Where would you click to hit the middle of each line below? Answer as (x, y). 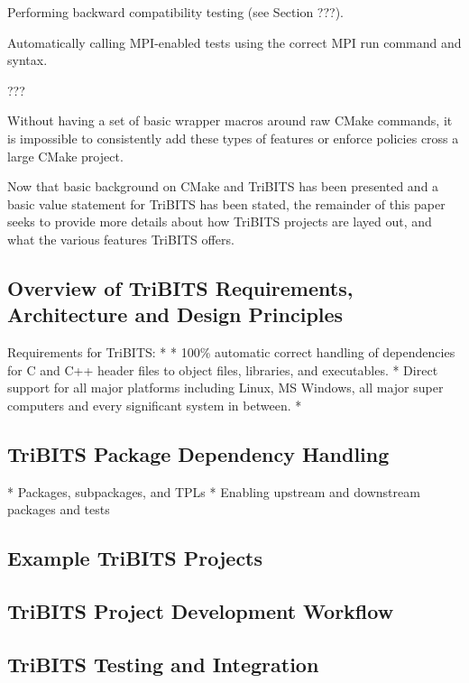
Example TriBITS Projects (135, 558)
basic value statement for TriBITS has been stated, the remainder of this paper (226, 203)
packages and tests (59, 509)
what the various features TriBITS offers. (121, 239)
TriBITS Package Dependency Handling (198, 453)
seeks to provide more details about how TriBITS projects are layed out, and (220, 222)
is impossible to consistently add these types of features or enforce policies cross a (233, 138)
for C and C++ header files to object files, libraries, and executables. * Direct (223, 369)
